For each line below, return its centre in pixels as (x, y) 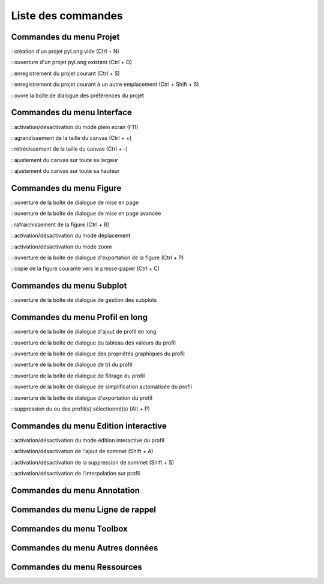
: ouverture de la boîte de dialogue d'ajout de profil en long (84, 332)
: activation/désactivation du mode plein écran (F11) (75, 127)
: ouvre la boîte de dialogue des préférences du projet (77, 95)
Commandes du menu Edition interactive (89, 426)
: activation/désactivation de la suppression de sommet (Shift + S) (92, 462)
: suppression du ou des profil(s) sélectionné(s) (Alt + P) (80, 409)
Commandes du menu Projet (65, 37)
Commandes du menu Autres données (85, 548)
